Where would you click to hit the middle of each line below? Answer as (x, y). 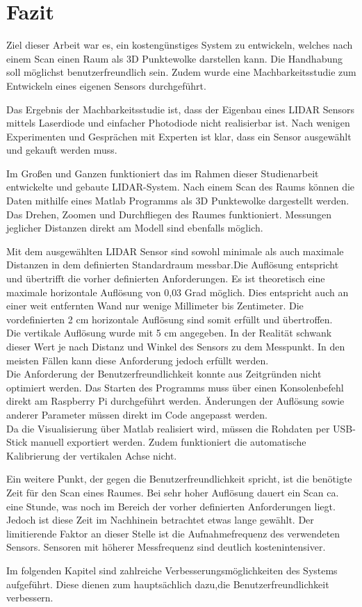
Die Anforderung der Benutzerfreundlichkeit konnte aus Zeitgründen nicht (164, 374)
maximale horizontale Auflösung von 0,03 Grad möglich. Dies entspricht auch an (178, 292)
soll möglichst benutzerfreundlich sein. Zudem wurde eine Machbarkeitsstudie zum (181, 72)
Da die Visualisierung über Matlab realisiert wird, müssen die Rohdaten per (168, 428)
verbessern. (30, 598)
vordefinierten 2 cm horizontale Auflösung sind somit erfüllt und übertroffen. (170, 319)
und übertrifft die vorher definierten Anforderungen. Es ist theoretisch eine (166, 278)
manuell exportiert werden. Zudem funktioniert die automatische (168, 442)
